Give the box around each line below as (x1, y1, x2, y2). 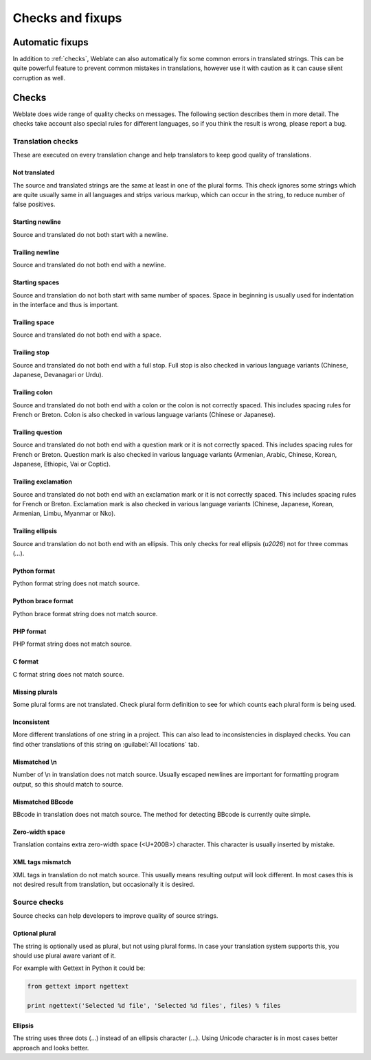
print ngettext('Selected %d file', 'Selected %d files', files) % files (27, 1002, 281, 1010)
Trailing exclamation (12, 477, 72, 486)
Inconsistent (12, 718, 49, 726)
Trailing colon (12, 388, 53, 396)
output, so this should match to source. (12, 780, 124, 788)
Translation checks (12, 136, 78, 146)
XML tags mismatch (12, 858, 71, 866)
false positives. (12, 200, 56, 209)
